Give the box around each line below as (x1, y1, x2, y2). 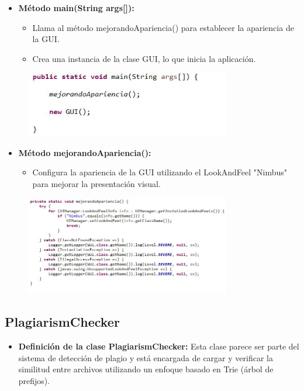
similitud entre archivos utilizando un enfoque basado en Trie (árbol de (18, 363, 274, 375)
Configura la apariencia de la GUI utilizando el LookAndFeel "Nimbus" (32, 166, 288, 178)
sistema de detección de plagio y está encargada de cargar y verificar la (18, 351, 273, 364)
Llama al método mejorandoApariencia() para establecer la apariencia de (32, 21, 294, 33)
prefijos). (18, 374, 50, 386)
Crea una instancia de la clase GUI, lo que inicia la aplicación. (32, 52, 256, 64)
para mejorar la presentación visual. (32, 177, 161, 189)
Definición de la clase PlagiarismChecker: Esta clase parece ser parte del (18, 340, 299, 352)
